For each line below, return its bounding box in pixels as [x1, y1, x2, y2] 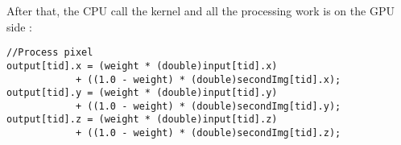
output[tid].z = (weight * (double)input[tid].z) [6, 114, 278, 126]
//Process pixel [6, 47, 93, 59]
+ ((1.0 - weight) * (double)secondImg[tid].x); [75, 73, 341, 85]
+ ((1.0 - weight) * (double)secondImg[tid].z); [75, 127, 341, 139]
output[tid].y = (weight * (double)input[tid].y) [6, 87, 278, 99]
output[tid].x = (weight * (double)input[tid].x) [6, 60, 278, 72]
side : [6, 18, 32, 35]
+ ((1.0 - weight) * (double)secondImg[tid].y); [75, 100, 341, 112]
